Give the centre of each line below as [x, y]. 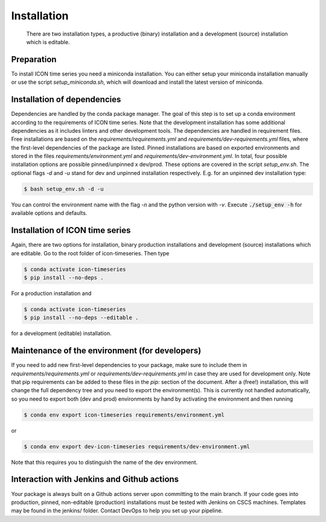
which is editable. [48, 42]
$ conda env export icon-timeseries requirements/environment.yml [124, 415]
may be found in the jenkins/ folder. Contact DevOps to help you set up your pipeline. [117, 511]
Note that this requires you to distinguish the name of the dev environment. [104, 462]
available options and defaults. [49, 213]
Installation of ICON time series [71, 230]
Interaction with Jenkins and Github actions [95, 479]
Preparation [34, 59]
